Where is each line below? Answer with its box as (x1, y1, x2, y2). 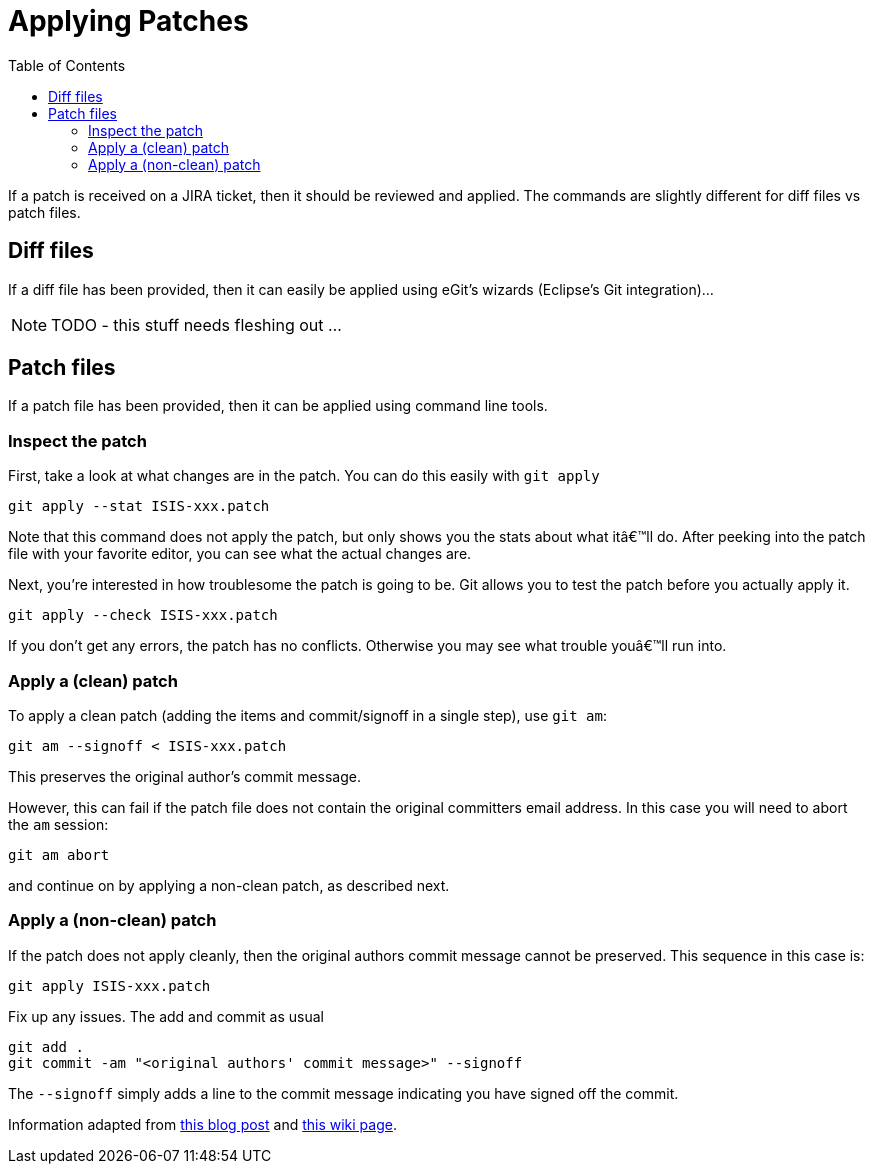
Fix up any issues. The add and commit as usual (8, 1007, 324, 1025)
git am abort (8, 846, 110, 863)
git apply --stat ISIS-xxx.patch (8, 498, 270, 515)
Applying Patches (8, 4, 249, 38)
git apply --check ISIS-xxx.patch (8, 607, 278, 624)
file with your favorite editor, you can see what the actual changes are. (8, 545, 472, 563)
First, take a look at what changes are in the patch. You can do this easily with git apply (8, 467, 600, 485)
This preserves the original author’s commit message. (8, 767, 361, 785)
